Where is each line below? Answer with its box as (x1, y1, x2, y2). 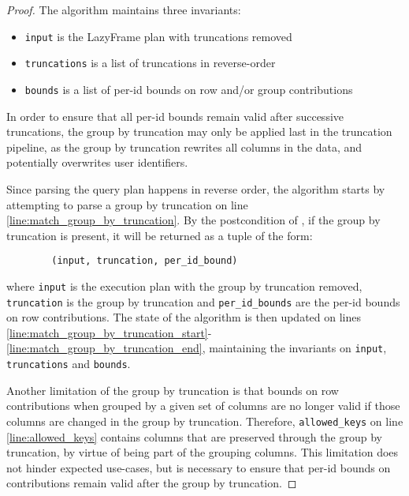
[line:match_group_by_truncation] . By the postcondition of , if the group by (6, 212, 381, 228)
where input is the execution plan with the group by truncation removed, (6, 277, 363, 294)
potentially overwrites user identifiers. (6, 154, 188, 171)
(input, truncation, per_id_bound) (51, 255, 238, 267)
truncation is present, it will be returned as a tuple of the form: (6, 227, 313, 243)
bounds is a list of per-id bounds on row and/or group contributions (24, 81, 353, 97)
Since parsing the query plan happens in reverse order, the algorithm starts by (6, 180, 385, 197)
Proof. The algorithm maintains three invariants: (6, 2, 241, 17)
